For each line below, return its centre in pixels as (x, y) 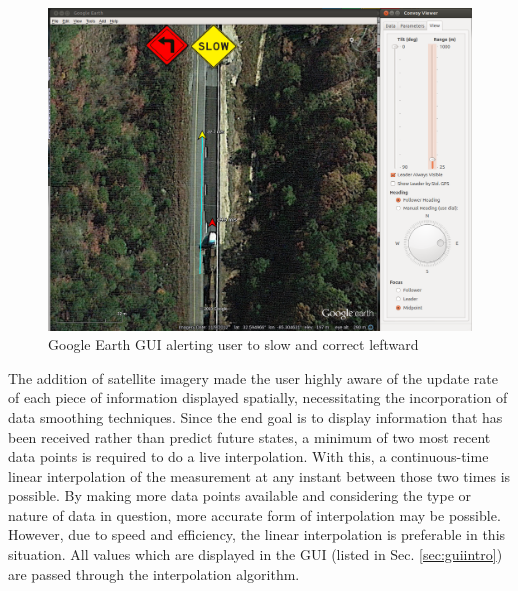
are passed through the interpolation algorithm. (154, 573)
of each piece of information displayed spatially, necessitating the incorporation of (258, 397)
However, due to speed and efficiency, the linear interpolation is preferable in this (257, 534)
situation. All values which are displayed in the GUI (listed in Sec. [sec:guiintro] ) (255, 554)
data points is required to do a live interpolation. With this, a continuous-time (248, 456)
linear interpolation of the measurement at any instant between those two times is (259, 475)
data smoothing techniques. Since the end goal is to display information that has (255, 416)
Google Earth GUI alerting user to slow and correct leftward (233, 344)
